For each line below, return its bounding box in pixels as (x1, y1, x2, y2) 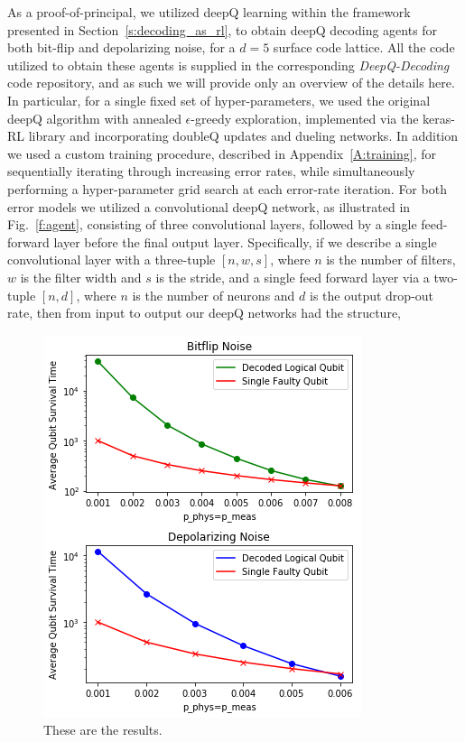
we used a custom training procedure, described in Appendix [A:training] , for (7, 144, 436, 162)
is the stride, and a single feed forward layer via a (155, 267, 430, 286)
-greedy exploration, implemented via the (191, 108, 419, 127)
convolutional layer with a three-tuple (7, 250, 216, 269)
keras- (423, 108, 455, 127)
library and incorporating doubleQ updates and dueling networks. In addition (28, 126, 459, 145)
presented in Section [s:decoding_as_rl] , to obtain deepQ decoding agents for (7, 20, 438, 39)
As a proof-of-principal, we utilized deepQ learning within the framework (7, 3, 411, 21)
